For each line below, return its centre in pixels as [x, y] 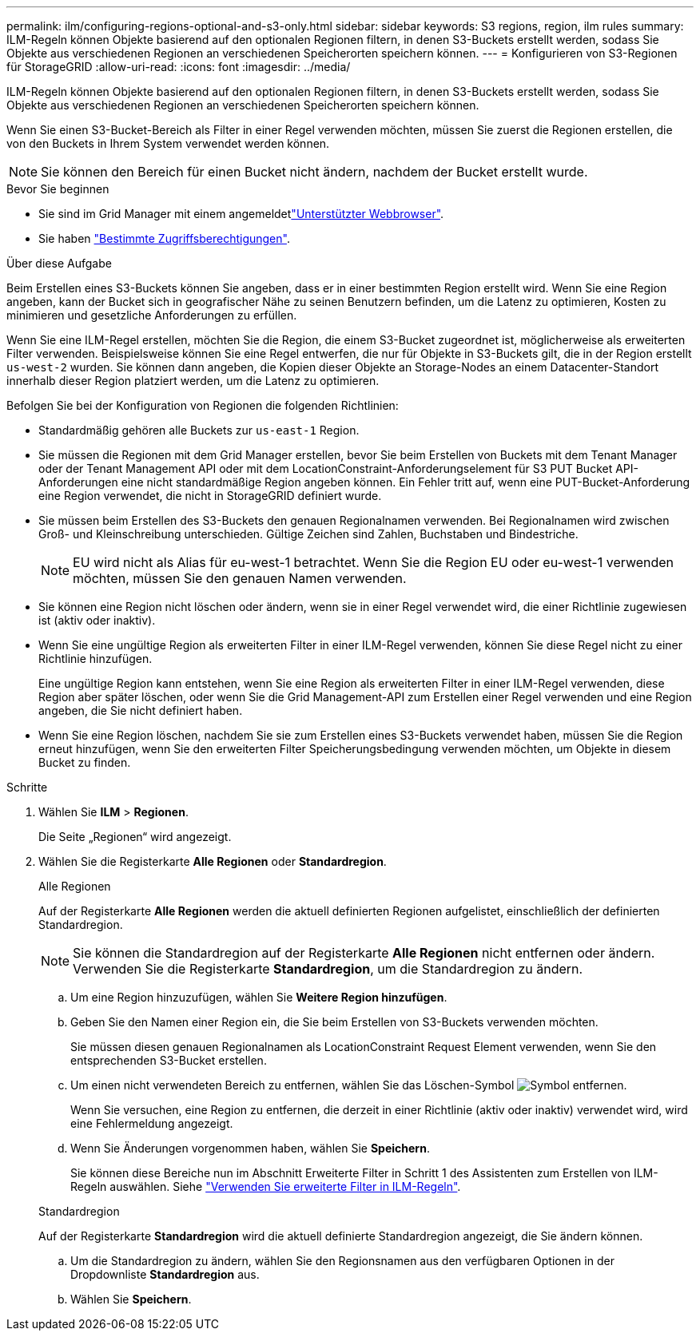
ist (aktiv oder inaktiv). [97, 620]
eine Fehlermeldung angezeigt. [152, 1123]
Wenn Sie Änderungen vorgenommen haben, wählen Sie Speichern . [250, 1148]
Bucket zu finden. [85, 762]
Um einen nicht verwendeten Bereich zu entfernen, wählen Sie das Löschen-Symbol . [349, 1085]
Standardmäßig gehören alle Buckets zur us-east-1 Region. [199, 430]
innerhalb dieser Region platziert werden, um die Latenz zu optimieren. [193, 381]
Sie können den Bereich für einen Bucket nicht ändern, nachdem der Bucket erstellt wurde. [314, 172]
